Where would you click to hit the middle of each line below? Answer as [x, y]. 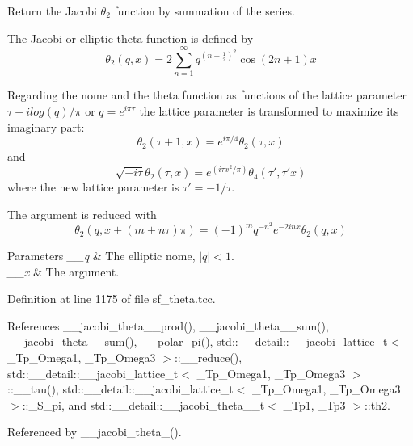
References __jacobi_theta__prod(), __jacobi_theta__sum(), [168, 325]
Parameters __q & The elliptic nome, [101, 256]
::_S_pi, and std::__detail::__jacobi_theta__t [143, 404]
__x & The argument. [63, 271]
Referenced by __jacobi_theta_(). [95, 432]
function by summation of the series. [204, 11]
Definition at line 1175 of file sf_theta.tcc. [112, 299]
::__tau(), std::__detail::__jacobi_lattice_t [120, 389]
